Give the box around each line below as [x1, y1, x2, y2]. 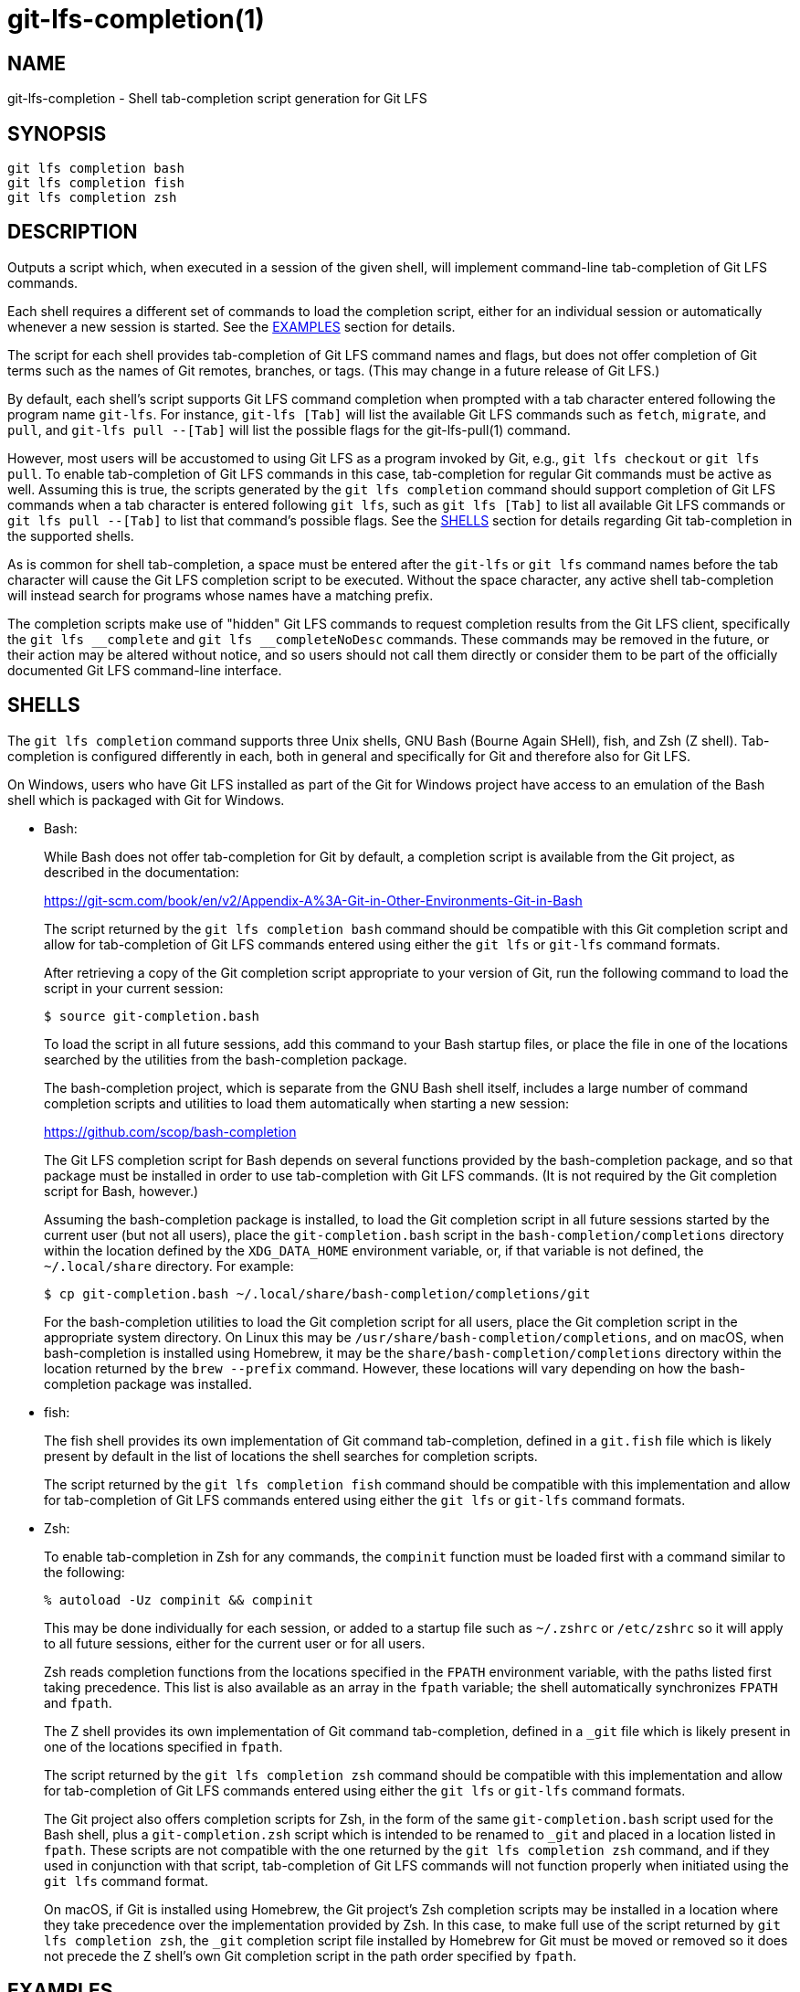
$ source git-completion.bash [44, 1008, 260, 1023]
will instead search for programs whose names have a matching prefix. [7, 587, 434, 603]
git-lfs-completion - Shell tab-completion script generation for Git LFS [7, 90, 427, 107]
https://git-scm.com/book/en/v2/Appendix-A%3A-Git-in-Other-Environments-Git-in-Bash [44, 892, 583, 908]
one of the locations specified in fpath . [44, 1738, 283, 1754]
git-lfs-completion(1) [7, 4, 265, 35]
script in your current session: [44, 980, 224, 996]
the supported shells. [7, 527, 134, 544]
